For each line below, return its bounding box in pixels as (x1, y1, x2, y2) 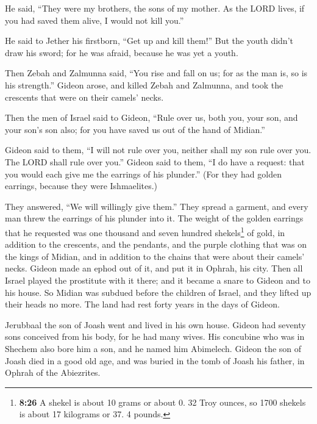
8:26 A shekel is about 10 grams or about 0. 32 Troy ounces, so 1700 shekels (19, 395, 306, 408)
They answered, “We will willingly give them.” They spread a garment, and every (5, 199, 308, 212)
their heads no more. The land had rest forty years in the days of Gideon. (5, 298, 280, 311)
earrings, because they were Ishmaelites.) (5, 179, 158, 192)
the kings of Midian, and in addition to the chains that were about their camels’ (5, 250, 305, 262)
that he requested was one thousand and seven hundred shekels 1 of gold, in (5, 224, 285, 239)
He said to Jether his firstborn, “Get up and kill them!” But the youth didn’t (5, 34, 293, 47)
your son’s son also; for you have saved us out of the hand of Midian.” (5, 123, 265, 135)
